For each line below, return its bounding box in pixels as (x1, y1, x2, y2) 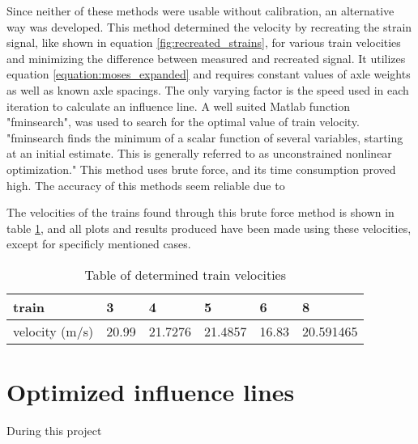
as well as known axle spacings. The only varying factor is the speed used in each (6, 81, 409, 98)
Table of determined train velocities (84, 264, 287, 284)
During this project (6, 422, 102, 439)
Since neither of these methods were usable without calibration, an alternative (6, 2, 395, 19)
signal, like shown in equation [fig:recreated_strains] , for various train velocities (6, 34, 401, 51)
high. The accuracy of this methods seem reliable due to (6, 176, 285, 193)
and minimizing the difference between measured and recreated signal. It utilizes (6, 49, 406, 66)
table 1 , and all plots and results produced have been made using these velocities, (6, 219, 412, 236)
